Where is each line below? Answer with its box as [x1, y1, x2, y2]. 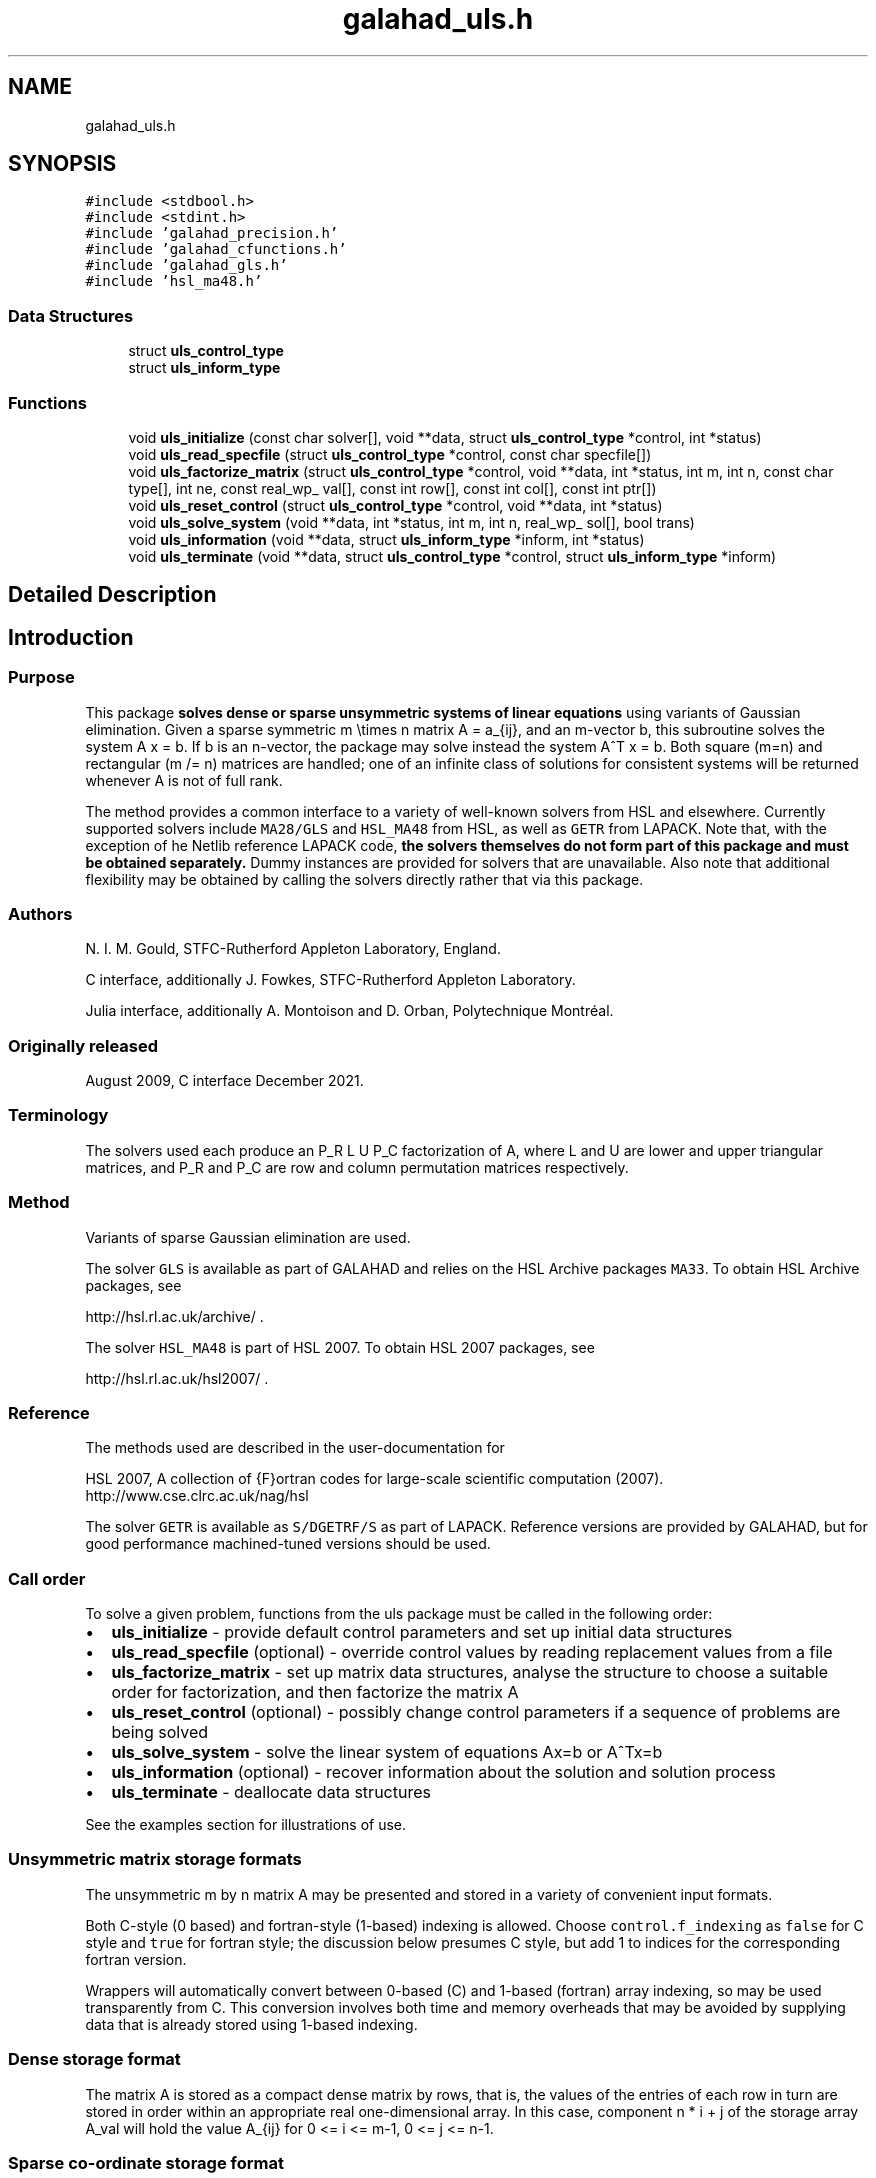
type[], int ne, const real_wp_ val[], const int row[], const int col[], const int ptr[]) [128, 479, 657, 497]
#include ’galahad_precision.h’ [85, 225, 339, 242]
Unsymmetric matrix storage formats [8, 1849, 302, 1870]
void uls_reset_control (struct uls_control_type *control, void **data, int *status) [128, 496, 663, 514]
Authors [8, 903, 73, 924]
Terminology [8, 1105, 109, 1126]
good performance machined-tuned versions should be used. [85, 1535, 491, 1553]
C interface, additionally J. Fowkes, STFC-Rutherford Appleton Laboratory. [85, 971, 576, 989]
